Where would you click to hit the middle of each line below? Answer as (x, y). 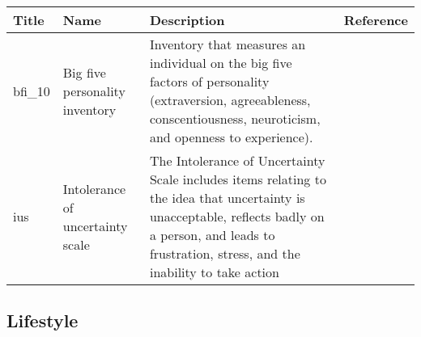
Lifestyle (43, 320)
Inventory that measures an (228, 44)
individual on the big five (221, 63)
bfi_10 (32, 91)
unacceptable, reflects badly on (237, 216)
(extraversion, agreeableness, (230, 100)
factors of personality (209, 81)
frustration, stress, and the (225, 253)
